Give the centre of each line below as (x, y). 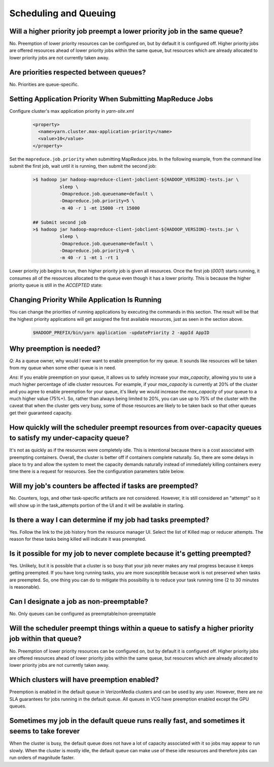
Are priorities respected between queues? (78, 72)
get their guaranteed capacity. (41, 413)
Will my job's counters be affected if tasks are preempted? (104, 486)
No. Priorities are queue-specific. (44, 84)
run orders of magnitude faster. (42, 758)
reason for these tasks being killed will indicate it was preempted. (78, 539)
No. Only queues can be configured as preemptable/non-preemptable (83, 613)
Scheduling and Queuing (63, 13)
